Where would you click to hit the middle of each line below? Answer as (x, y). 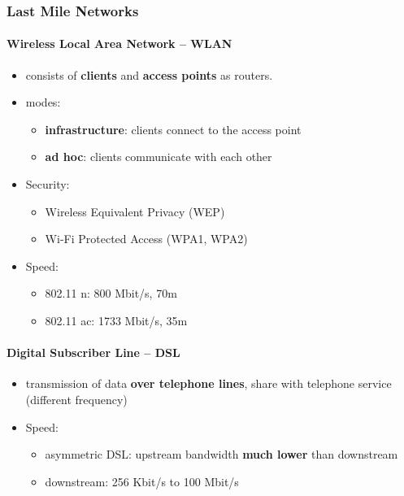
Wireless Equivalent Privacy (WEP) (135, 211)
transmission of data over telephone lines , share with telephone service (209, 383)
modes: (43, 102)
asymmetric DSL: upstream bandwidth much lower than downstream (222, 454)
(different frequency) (76, 399)
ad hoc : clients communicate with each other (159, 157)
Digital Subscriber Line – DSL (93, 352)
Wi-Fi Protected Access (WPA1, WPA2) (146, 239)
